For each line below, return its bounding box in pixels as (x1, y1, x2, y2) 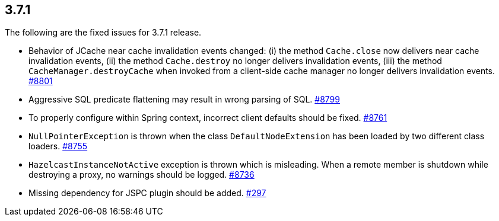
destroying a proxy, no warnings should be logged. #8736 (28, 169, 255, 180)
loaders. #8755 (28, 141, 88, 152)
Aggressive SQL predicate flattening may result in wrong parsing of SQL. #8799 (28, 94, 340, 105)
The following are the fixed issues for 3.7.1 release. (5, 27, 202, 38)
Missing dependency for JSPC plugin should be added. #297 (28, 188, 266, 198)
